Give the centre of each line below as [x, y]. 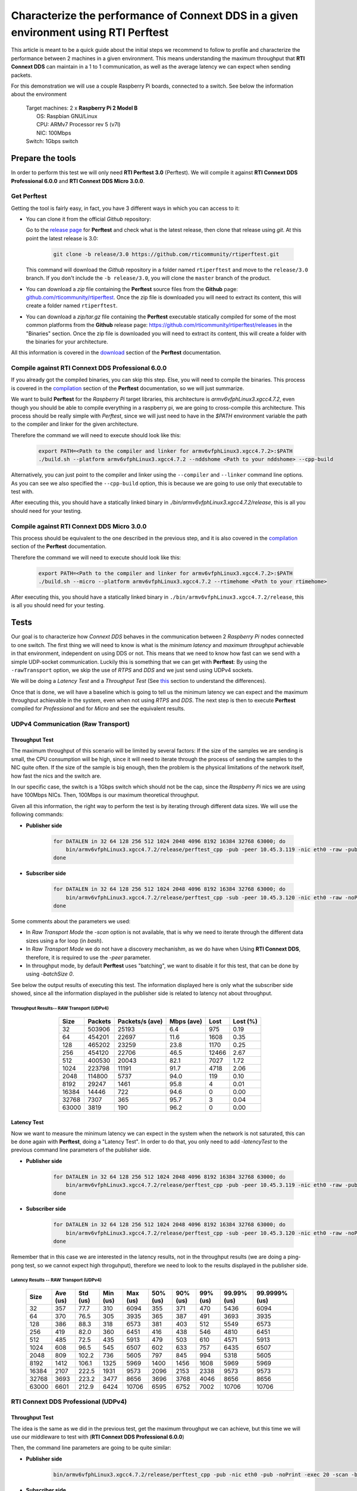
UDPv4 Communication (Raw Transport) [71, 724]
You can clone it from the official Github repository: [88, 219]
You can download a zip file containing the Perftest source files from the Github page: [132, 289]
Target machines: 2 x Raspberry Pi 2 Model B [82, 108]
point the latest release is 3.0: [62, 238]
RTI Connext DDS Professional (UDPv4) [69, 1402]
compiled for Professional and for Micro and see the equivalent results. [98, 709]
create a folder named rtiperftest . [72, 306]
